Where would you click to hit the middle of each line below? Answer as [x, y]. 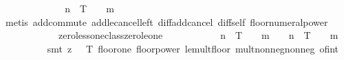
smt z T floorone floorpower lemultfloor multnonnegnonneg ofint [193, 48]
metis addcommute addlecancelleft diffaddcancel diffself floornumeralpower [166, 21]
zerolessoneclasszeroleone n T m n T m [198, 35]
